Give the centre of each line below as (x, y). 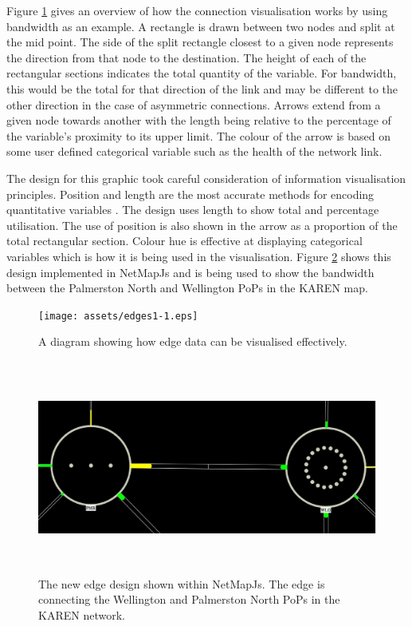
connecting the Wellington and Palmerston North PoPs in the (189, 599)
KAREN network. (82, 615)
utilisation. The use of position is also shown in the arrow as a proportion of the (202, 225)
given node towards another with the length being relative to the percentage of (199, 120)
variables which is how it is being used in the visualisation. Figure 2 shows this (199, 256)
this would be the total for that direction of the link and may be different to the (202, 88)
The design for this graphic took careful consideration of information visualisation (206, 178)
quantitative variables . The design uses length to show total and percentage (193, 210)
